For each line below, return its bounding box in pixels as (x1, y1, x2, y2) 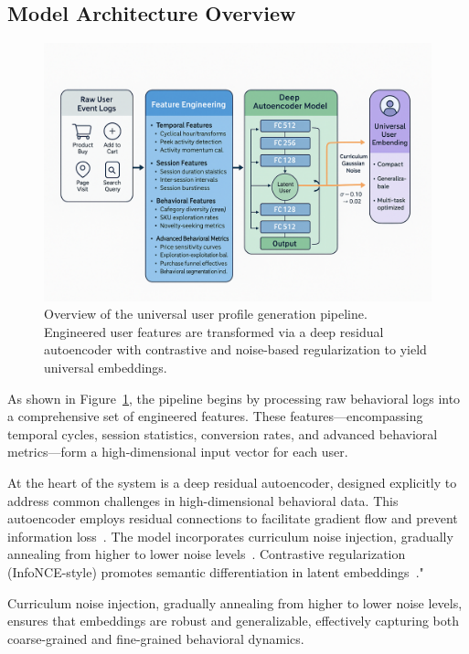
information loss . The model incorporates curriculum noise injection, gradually (7, 526, 453, 545)
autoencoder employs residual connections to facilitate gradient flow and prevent (7, 509, 458, 528)
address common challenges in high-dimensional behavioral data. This (7, 490, 399, 510)
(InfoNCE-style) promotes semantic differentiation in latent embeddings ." (7, 562, 424, 581)
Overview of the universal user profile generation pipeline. (44, 304, 368, 323)
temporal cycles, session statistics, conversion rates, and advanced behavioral (7, 424, 438, 443)
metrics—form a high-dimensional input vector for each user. (7, 442, 348, 461)
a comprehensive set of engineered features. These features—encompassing (7, 406, 423, 426)
